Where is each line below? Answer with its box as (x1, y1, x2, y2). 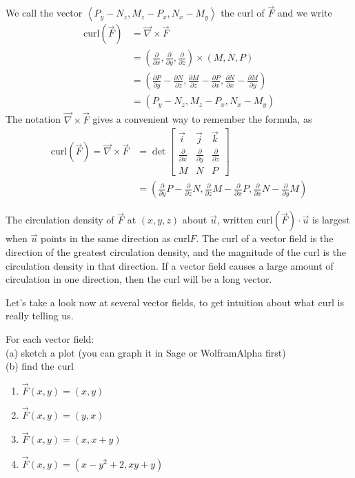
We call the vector (6, 6, 83, 20)
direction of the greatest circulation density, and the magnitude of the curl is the (6, 244, 346, 259)
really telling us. (6, 308, 74, 323)
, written (216, 212, 254, 227)
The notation (6, 112, 61, 126)
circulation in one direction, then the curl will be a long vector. (6, 272, 272, 286)
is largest (312, 212, 350, 227)
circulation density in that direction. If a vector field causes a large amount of (6, 258, 334, 272)
